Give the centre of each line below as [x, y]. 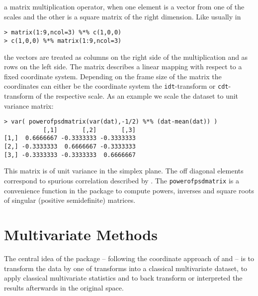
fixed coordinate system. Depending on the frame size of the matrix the [113, 76]
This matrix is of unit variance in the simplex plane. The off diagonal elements [124, 171]
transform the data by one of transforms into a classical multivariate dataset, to [126, 268]
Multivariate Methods [81, 234]
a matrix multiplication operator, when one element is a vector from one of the [124, 6]
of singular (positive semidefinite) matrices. [70, 200]
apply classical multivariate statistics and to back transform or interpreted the [123, 278]
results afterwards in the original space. [64, 287]
